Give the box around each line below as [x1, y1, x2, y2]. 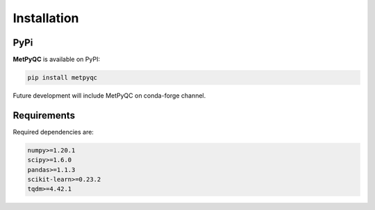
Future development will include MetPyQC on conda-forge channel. [12, 91, 206, 100]
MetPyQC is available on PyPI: [12, 55, 101, 64]
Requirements [12, 110, 76, 121]
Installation [12, 10, 79, 26]
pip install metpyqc [27, 73, 97, 82]
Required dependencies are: [12, 128, 94, 136]
